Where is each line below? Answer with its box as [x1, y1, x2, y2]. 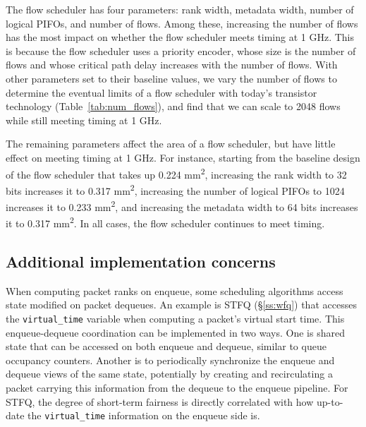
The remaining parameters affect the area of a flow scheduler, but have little [6, 136, 336, 151]
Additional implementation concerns [6, 250, 276, 272]
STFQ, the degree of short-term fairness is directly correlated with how [6, 394, 314, 409]
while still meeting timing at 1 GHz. [6, 112, 162, 127]
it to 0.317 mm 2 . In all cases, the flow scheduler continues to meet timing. [6, 214, 325, 230]
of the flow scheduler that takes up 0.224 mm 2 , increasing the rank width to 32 [6, 164, 347, 181]
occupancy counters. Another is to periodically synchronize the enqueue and [6, 352, 335, 367]
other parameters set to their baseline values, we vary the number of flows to [6, 71, 337, 85]
